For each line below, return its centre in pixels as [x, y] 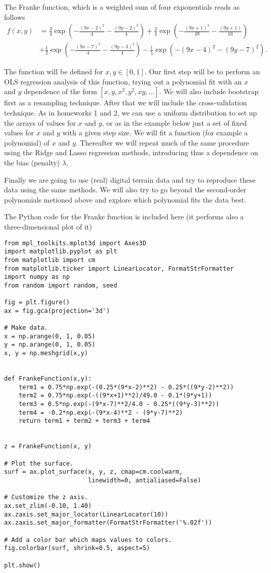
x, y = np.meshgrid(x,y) [46, 353]
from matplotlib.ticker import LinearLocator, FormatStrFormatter [119, 268]
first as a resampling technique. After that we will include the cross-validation [126, 103]
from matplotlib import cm [50, 260]
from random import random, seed [61, 285]
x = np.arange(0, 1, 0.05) [50, 336]
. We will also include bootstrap [209, 91]
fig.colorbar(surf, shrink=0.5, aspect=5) [77, 548]
